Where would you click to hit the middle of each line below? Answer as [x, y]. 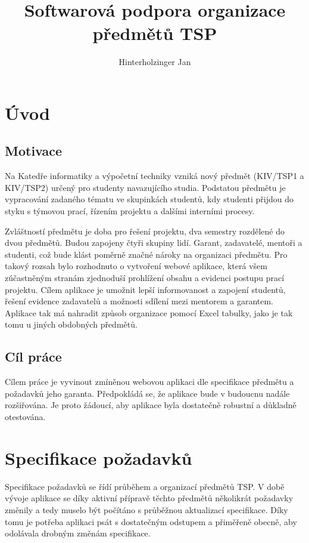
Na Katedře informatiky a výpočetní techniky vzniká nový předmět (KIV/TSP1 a [154, 176]
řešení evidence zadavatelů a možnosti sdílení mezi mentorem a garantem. [139, 301]
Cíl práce [33, 357]
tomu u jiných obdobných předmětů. [71, 324]
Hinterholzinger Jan [155, 62]
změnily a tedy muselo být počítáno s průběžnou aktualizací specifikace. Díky [146, 509]
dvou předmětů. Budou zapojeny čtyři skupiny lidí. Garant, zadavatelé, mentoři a [154, 243]
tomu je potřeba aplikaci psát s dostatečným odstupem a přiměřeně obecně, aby [151, 521]
